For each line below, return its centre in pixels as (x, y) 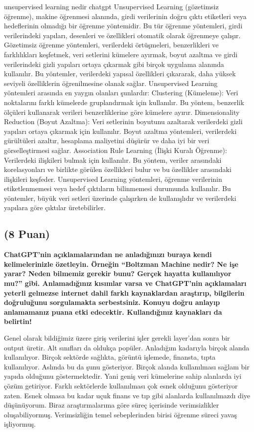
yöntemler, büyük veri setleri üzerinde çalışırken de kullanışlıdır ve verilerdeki (120, 198)
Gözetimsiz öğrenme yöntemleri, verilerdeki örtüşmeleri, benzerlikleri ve (111, 45)
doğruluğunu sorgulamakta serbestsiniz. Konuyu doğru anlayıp (112, 302)
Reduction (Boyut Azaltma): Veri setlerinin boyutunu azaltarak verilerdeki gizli (123, 121)
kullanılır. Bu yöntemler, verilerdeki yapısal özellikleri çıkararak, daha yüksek (120, 74)
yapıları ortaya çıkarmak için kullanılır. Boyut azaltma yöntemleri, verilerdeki (120, 131)
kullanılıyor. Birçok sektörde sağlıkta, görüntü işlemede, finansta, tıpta (110, 357)
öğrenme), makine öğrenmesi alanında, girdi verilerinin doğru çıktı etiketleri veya (125, 16)
